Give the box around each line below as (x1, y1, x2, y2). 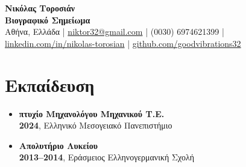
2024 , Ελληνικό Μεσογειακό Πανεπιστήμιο (19, 119, 172, 132)
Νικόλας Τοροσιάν (5, 2, 75, 14)
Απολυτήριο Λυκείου (19, 139, 98, 151)
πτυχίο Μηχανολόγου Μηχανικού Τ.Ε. (19, 107, 165, 120)
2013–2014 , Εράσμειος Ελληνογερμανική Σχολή (19, 151, 194, 163)
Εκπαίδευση (5, 72, 95, 97)
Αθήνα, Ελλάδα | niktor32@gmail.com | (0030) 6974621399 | (5, 25, 224, 38)
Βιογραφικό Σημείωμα (5, 13, 90, 26)
